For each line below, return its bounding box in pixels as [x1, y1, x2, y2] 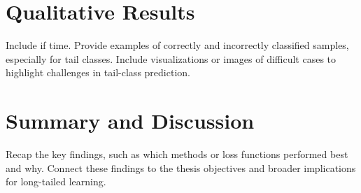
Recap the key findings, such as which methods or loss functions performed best [6, 147, 348, 162]
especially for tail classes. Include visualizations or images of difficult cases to [6, 51, 337, 66]
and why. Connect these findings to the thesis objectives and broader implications [6, 160, 356, 175]
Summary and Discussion [6, 106, 255, 135]
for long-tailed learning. [6, 174, 106, 189]
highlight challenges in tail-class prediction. [6, 65, 190, 80]
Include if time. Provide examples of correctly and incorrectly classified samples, [6, 38, 349, 52]
